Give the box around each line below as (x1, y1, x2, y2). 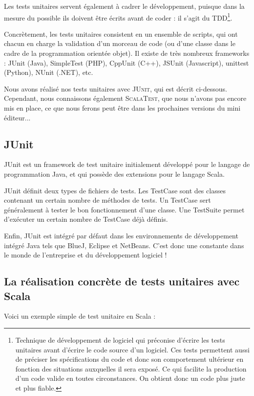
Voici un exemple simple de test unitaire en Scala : (4, 311, 156, 321)
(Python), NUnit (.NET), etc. (4, 67, 93, 77)
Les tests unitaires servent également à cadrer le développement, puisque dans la (4, 1, 245, 11)
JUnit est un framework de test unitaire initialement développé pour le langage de (4, 159, 250, 169)
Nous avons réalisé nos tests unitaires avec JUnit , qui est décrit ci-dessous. (4, 83, 227, 93)
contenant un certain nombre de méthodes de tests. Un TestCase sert (4, 195, 211, 205)
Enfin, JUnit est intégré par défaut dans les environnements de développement (4, 230, 238, 240)
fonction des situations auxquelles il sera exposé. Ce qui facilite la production (15, 363, 247, 373)
